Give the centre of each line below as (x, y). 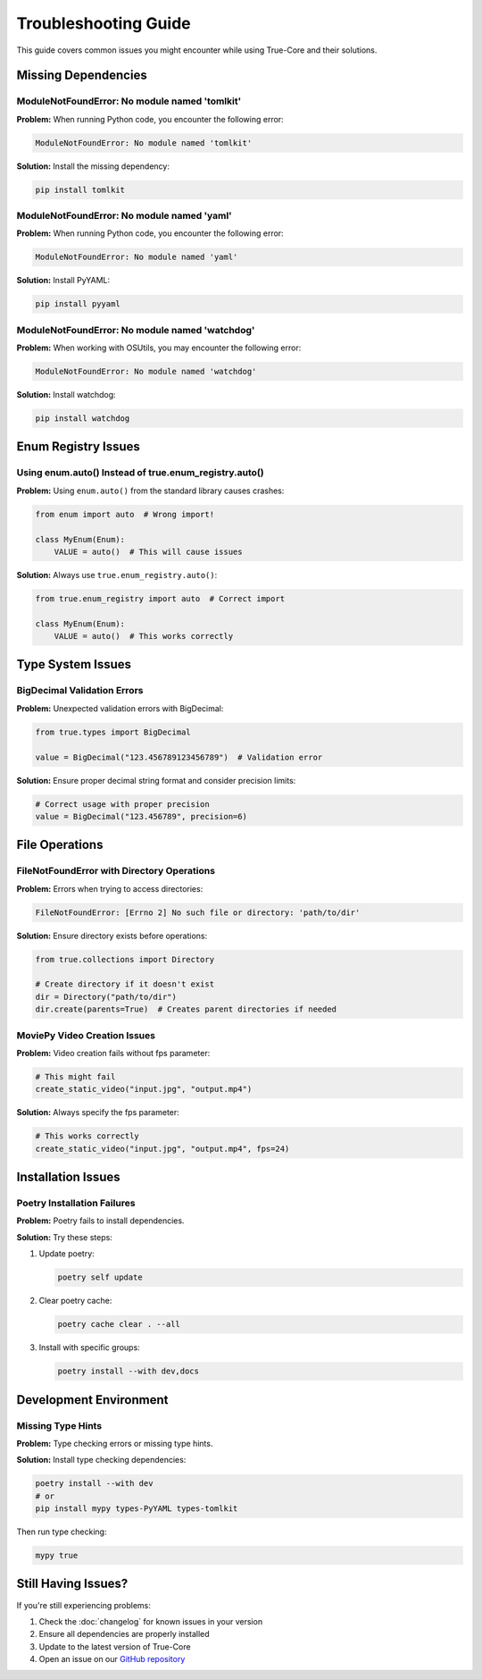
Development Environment (92, 1400)
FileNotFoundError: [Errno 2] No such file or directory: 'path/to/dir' (198, 912)
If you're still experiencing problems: (84, 1605)
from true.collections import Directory (125, 959)
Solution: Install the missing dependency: (93, 166)
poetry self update (100, 1277)
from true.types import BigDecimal (113, 732)
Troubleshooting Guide (104, 23)
